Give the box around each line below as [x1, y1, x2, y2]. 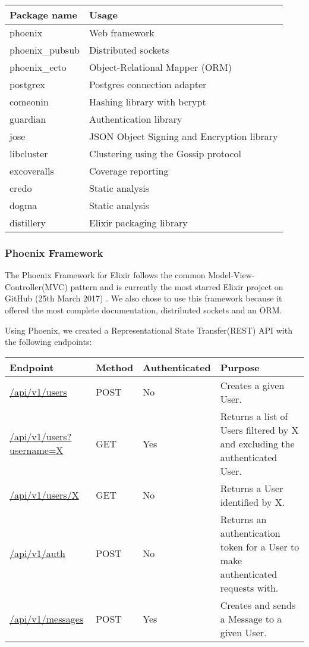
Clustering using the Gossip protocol [89, 147, 242, 160]
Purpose [220, 360, 260, 374]
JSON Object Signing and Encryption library [89, 129, 278, 143]
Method [96, 360, 134, 374]
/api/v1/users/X [10, 488, 79, 502]
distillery [10, 216, 46, 229]
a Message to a [220, 611, 282, 626]
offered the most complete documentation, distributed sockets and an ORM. [5, 304, 282, 316]
